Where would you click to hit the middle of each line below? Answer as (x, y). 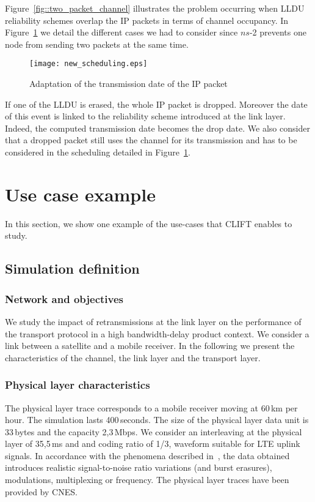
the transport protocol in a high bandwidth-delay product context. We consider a (157, 333)
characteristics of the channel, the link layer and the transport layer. (133, 357)
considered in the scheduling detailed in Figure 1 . (98, 152)
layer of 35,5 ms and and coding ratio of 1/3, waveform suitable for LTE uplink (153, 444)
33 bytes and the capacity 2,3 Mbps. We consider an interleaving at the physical (154, 431)
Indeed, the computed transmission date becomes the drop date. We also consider (157, 128)
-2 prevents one (278, 32)
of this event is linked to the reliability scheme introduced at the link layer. (145, 116)
